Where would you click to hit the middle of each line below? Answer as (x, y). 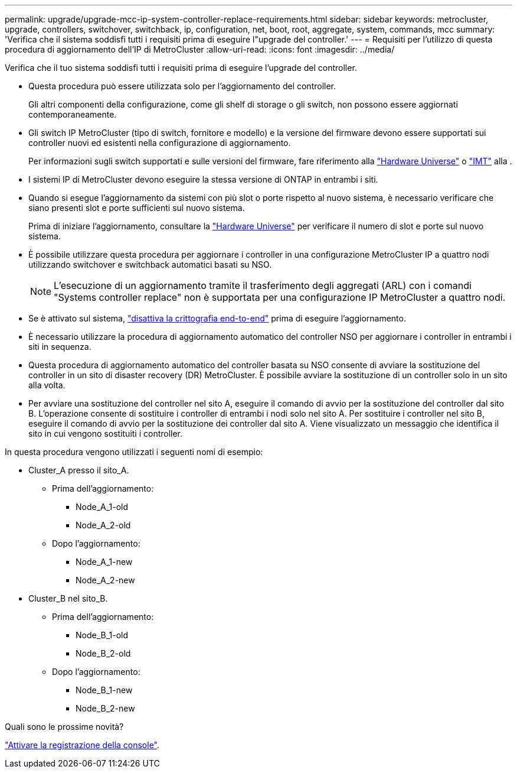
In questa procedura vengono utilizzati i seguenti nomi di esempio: (134, 452)
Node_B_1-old (102, 635)
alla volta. (47, 385)
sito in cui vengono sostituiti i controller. (106, 433)
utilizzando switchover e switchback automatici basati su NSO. (150, 264)
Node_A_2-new (105, 580)
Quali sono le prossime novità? (64, 727)
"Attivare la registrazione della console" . (82, 745)
